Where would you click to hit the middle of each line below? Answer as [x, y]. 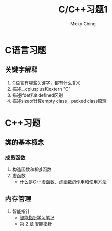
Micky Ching [83, 23]
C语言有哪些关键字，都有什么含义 [46, 82]
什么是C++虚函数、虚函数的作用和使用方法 [63, 182]
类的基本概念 [25, 143]
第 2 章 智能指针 [36, 224]
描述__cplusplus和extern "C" [41, 89]
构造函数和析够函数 [32, 169]
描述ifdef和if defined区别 [37, 95]
